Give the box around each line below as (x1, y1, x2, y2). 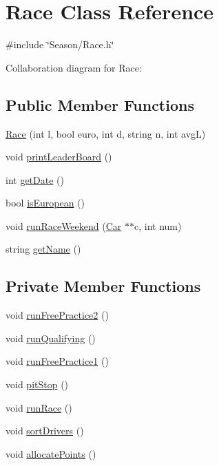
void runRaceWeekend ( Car (6, 218, 122, 233)
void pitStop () (6, 377, 69, 392)
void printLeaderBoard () (6, 149, 112, 164)
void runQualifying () (6, 330, 96, 345)
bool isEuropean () (6, 195, 85, 210)
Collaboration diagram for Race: (6, 60, 142, 74)
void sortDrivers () (6, 423, 84, 438)
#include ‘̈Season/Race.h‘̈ (6, 37, 114, 52)
